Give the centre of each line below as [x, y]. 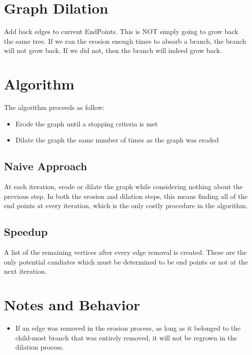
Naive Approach [45, 166]
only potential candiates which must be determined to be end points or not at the [126, 261]
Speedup [26, 232]
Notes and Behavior [72, 304]
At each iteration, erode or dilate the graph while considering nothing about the [123, 186]
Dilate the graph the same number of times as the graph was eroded [117, 140]
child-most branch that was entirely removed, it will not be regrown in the [126, 337]
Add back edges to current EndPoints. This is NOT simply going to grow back [121, 31]
